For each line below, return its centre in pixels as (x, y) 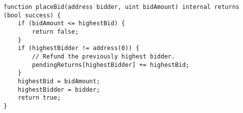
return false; (55, 31)
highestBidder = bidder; (59, 89)
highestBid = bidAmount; (59, 81)
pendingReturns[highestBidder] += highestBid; (111, 65)
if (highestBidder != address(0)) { (79, 48)
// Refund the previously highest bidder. (104, 56)
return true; (39, 98)
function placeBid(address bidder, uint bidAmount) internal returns (121, 7)
